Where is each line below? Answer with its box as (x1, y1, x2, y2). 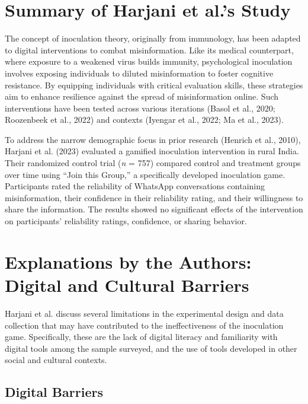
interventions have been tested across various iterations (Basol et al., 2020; (5, 101, 275, 114)
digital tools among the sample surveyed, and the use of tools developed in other (5, 342, 297, 354)
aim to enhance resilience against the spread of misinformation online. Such (5, 90, 279, 103)
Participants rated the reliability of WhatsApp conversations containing (5, 180, 265, 192)
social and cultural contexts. (5, 354, 107, 366)
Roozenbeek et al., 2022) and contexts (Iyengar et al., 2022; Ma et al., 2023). (5, 113, 284, 126)
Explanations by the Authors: (5, 249, 252, 273)
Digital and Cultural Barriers (5, 273, 249, 297)
